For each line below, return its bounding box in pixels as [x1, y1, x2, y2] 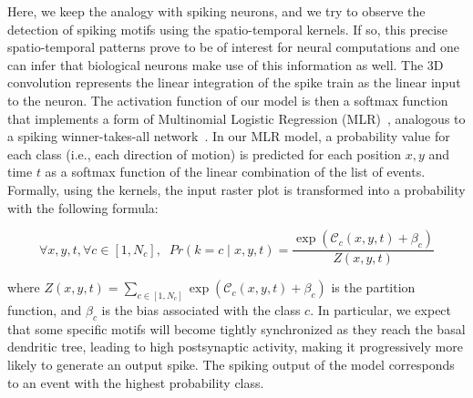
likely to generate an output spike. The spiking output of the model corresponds [7, 355, 455, 373]
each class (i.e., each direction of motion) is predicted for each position [7, 144, 402, 163]
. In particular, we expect [310, 301, 452, 320]
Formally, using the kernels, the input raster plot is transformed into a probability [7, 179, 466, 199]
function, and [7, 301, 82, 320]
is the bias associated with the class [101, 301, 301, 320]
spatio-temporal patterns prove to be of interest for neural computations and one [7, 37, 460, 56]
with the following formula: [7, 198, 159, 217]
